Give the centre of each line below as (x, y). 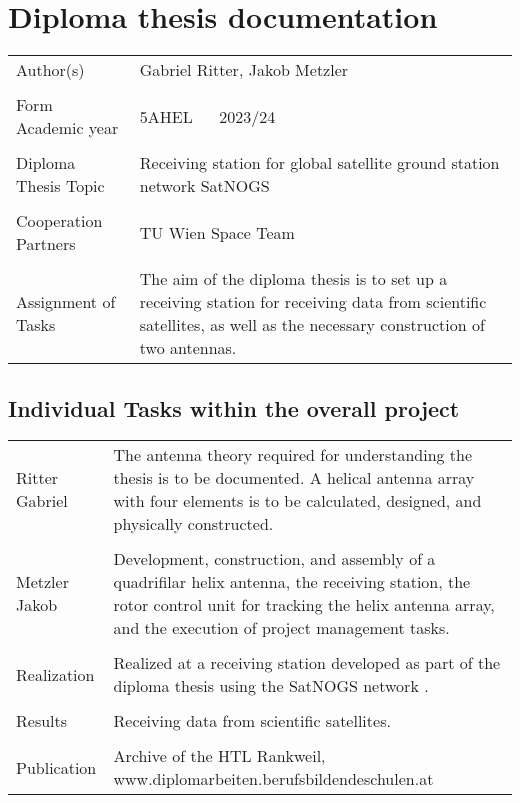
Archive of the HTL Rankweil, (219, 756)
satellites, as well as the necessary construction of (312, 325)
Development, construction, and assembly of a (274, 559)
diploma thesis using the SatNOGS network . (271, 686)
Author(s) (50, 70)
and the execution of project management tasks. (281, 628)
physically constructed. (193, 524)
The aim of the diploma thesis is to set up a (293, 279)
